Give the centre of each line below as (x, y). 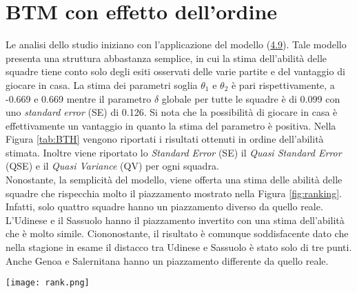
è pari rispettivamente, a (283, 84)
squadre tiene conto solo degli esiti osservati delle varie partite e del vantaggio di (175, 71)
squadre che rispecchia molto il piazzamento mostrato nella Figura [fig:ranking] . (174, 193)
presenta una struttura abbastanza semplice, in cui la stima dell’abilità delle (166, 58)
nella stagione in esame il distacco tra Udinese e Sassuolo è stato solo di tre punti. (179, 247)
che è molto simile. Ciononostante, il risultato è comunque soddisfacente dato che (177, 233)
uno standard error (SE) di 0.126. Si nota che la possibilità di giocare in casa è (172, 112)
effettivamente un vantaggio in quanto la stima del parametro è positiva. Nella (171, 125)
